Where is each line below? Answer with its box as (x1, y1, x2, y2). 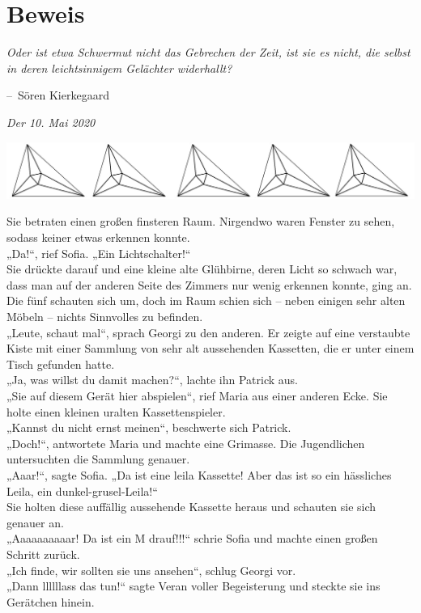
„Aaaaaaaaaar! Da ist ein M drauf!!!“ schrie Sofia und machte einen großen (6, 530, 378, 547)
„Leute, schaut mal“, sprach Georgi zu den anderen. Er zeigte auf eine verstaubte (6, 323, 410, 340)
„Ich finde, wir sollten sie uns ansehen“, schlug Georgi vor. (6, 561, 296, 578)
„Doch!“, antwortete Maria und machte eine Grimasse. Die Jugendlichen (6, 434, 365, 451)
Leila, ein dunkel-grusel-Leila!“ (6, 482, 158, 499)
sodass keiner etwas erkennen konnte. (6, 229, 190, 246)
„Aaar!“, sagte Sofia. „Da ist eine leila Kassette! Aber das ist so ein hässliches (6, 466, 392, 483)
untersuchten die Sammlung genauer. (6, 450, 190, 467)
